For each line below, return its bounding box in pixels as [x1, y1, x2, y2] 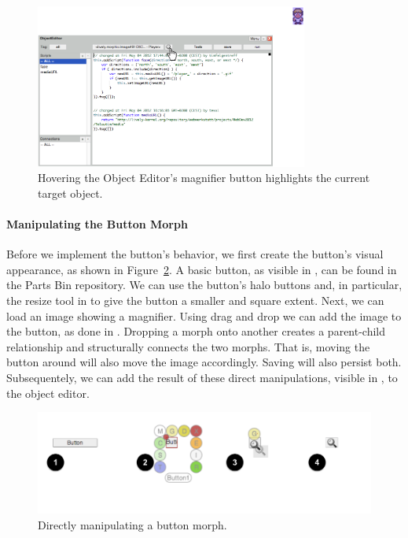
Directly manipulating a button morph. [38, 516, 227, 532]
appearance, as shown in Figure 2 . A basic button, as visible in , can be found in [6, 261, 397, 277]
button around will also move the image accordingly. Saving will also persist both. [6, 354, 402, 370]
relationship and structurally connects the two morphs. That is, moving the [6, 338, 370, 354]
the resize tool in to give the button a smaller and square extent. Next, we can [6, 292, 384, 309]
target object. [38, 184, 103, 201]
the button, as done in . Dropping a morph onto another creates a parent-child [6, 323, 386, 339]
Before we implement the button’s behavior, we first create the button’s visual [6, 246, 384, 262]
